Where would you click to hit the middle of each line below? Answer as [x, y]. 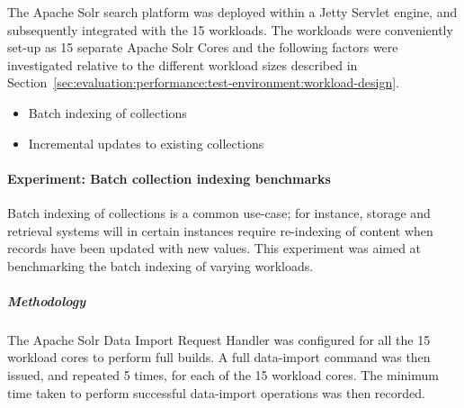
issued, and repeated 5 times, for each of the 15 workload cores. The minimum [223, 375]
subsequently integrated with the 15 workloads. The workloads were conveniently [230, 29]
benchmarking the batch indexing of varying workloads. [161, 265]
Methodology [47, 300]
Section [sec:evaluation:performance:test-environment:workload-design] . [203, 82]
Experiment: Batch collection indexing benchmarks [169, 178]
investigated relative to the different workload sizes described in [183, 64]
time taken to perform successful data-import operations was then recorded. [216, 392]
